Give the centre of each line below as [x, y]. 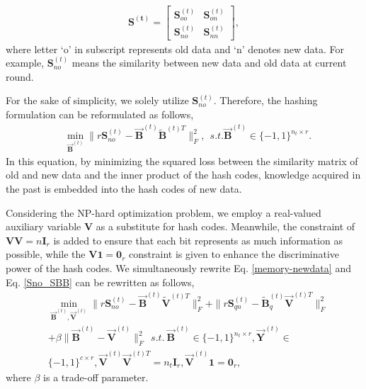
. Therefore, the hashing [265, 100]
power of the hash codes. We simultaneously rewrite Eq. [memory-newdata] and [178, 267]
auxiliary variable [44, 226]
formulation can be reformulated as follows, [100, 114]
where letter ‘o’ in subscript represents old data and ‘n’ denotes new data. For [175, 49]
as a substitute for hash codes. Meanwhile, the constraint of [225, 226]
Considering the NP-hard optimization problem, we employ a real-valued [164, 212]
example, [25, 63]
